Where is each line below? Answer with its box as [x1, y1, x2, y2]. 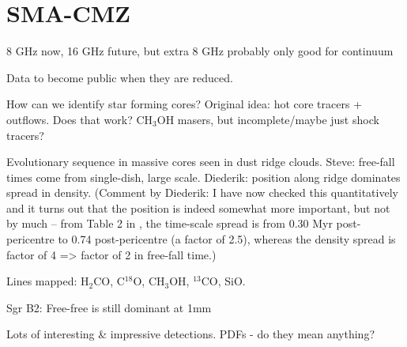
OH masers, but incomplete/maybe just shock [156, 111, 379, 127]
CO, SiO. [201, 273, 246, 289]
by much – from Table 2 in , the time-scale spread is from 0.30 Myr [6, 215, 333, 232]
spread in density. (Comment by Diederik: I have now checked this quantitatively [6, 184, 398, 201]
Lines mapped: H [6, 273, 89, 289]
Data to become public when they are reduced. [6, 69, 233, 85]
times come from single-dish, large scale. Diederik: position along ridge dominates [6, 168, 401, 185]
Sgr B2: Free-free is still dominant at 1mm [6, 299, 212, 315]
